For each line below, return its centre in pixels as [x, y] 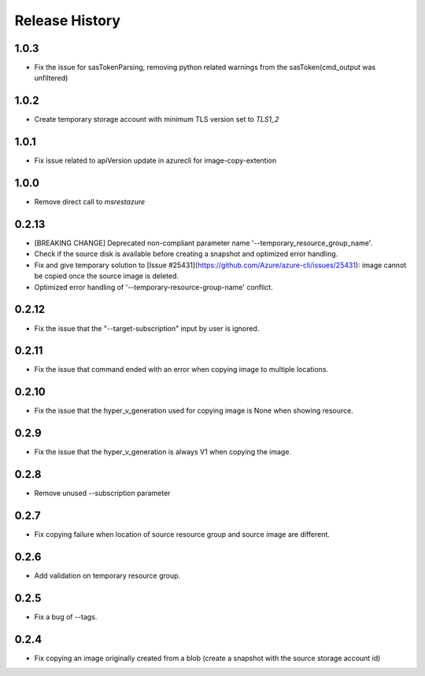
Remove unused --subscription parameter [102, 493]
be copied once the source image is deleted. [107, 276]
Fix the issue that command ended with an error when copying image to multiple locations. [181, 369]
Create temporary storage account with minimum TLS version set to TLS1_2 [157, 119]
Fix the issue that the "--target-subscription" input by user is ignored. [147, 328]
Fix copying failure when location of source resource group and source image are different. [182, 535]
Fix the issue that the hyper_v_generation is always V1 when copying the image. [163, 452]
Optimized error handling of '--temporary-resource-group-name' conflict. [153, 287]
